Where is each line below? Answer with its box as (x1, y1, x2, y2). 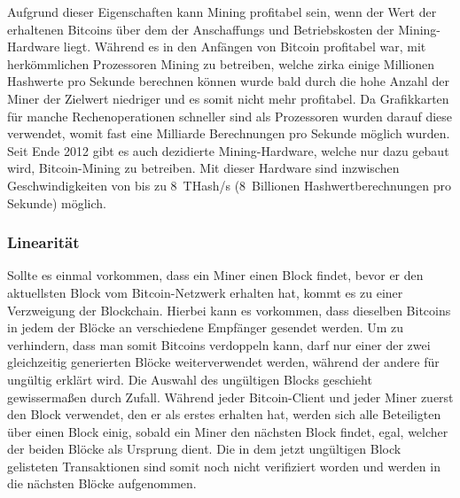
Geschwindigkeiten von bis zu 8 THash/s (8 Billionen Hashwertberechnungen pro (7, 175, 451, 194)
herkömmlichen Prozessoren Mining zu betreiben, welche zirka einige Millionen (7, 54, 434, 73)
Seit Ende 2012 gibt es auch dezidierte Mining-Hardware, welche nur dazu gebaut (7, 141, 449, 160)
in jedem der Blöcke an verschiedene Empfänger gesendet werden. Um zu (7, 318, 404, 337)
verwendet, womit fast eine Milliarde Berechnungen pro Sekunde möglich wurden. (7, 124, 450, 143)
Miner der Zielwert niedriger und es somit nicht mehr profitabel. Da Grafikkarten (7, 89, 449, 107)
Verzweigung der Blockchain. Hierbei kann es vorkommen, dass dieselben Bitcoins (7, 300, 451, 319)
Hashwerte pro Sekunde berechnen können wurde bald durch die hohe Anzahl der (7, 72, 449, 90)
